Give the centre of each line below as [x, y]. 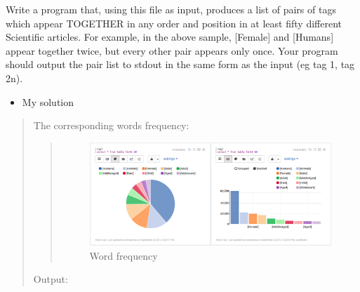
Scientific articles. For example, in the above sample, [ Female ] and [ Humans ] [170, 37]
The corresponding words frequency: [111, 125]
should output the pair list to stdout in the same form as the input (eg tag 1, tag [180, 64]
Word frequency [124, 255]
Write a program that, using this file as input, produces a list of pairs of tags [171, 9]
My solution [48, 101]
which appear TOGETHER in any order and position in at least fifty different [174, 23]
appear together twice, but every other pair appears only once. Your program [172, 50]
